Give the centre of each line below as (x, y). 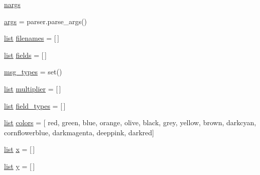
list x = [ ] (20, 149)
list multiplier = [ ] (33, 88)
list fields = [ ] (25, 55)
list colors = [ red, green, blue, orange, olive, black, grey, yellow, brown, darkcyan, (130, 122)
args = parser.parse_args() (46, 21)
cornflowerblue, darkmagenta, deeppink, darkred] (79, 132)
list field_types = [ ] (35, 105)
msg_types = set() (33, 72)
